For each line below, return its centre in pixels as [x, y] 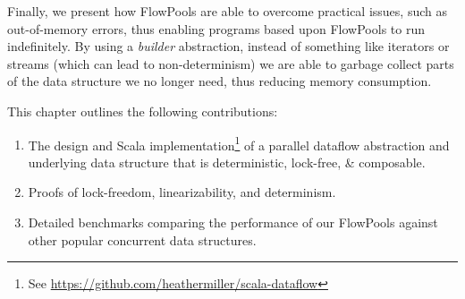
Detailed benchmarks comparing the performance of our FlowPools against [233, 222]
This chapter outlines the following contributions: [143, 111]
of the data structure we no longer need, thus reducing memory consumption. [220, 81]
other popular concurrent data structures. [142, 239]
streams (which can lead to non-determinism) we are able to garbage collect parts [231, 63]
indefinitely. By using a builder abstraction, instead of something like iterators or [228, 46]
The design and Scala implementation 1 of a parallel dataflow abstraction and [239, 143]
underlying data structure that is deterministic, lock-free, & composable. [227, 162]
